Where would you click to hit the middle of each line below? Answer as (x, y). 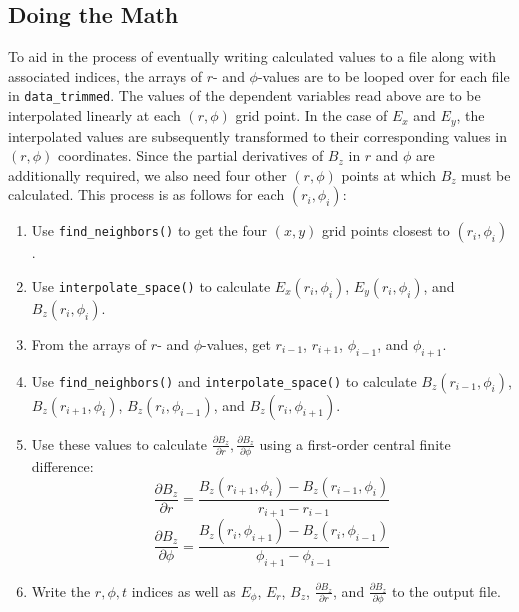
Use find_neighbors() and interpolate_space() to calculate (224, 380)
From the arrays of (89, 343)
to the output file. (446, 590)
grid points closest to (385, 230)
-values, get (236, 343)
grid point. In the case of (311, 115)
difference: (62, 465)
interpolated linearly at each (94, 115)
